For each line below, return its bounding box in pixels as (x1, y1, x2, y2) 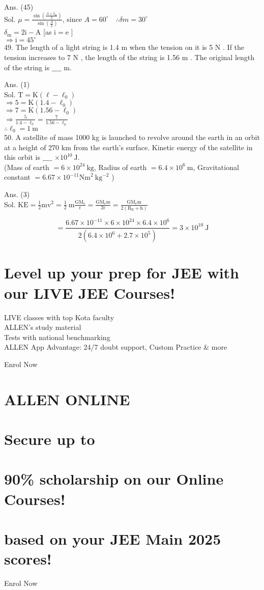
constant (4, 172, 31, 182)
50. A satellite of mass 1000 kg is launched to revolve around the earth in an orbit (4, 131, 260, 142)
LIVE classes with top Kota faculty (4, 312, 114, 322)
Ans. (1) (4, 79, 30, 90)
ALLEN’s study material (4, 322, 81, 332)
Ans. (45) (4, 2, 34, 12)
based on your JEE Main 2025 (4, 528, 221, 549)
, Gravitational (193, 161, 239, 172)
